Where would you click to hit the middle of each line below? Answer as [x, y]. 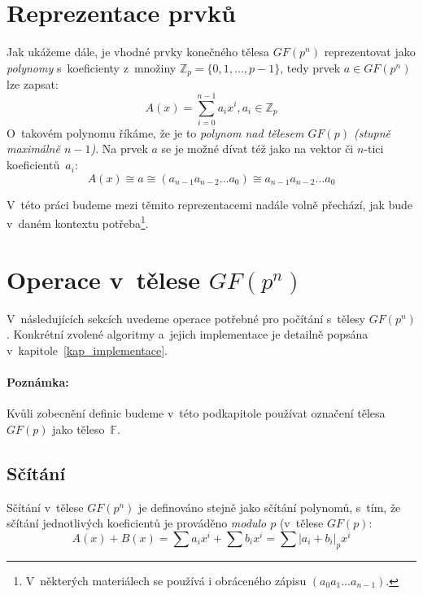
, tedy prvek [310, 67]
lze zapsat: [33, 84]
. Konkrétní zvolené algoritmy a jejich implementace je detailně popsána [188, 334]
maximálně [33, 149]
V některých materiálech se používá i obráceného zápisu [166, 580]
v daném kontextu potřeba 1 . [78, 222]
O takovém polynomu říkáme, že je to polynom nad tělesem [155, 132]
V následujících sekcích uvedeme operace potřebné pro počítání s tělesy [186, 318]
